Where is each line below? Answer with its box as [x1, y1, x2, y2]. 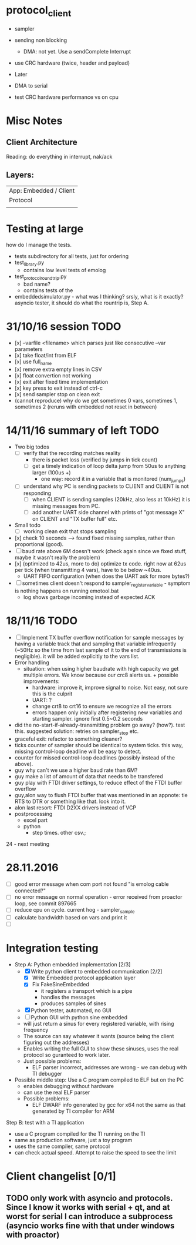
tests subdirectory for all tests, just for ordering [14, 253, 129, 260]
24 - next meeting [6, 841, 50, 848]
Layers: [6, 170, 34, 180]
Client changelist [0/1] [6, 1170, 116, 1183]
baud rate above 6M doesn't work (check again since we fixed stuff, [22, 547, 187, 554]
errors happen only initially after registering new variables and [32, 709, 183, 716]
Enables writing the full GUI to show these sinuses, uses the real [23, 1045, 179, 1052]
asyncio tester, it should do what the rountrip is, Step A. [14, 299, 149, 306]
